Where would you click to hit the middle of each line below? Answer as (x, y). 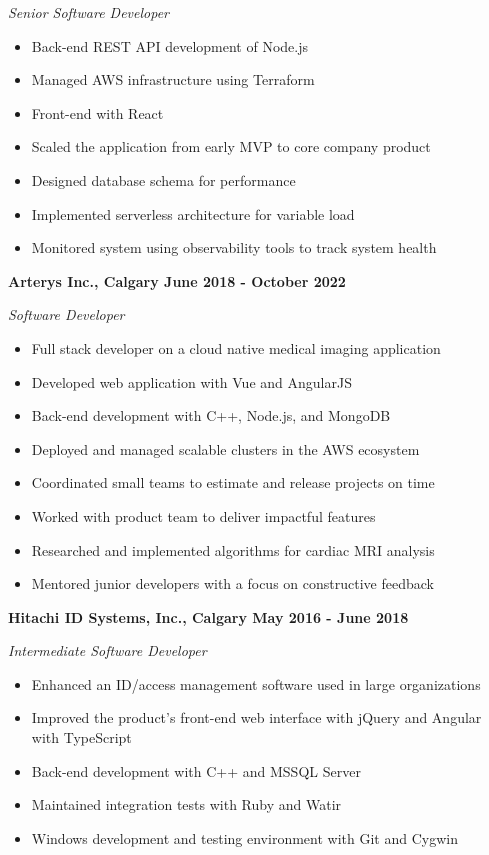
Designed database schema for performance (163, 179)
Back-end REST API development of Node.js (169, 45)
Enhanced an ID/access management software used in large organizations (256, 683)
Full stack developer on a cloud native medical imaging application (236, 347)
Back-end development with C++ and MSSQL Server (196, 770)
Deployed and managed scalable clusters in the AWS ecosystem (225, 448)
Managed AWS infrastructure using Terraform (173, 79)
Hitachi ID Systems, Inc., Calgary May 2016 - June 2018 (208, 616)
